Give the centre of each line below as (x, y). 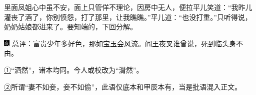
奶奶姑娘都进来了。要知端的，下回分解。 (70, 27)
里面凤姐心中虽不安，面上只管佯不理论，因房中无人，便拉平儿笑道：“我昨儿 (128, 7)
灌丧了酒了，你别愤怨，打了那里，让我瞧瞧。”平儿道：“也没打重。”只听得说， (128, 17)
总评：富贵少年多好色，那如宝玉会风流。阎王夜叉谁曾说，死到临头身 (124, 43)
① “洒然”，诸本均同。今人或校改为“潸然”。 (74, 69)
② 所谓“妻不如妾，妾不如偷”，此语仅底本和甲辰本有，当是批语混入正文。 (123, 86)
